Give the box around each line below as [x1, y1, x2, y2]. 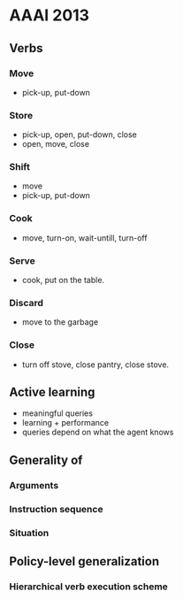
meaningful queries [21, 408, 93, 419]
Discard [9, 296, 44, 309]
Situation [9, 526, 50, 539]
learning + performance [21, 418, 109, 428]
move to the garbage [21, 317, 99, 327]
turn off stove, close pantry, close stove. [21, 359, 170, 370]
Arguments [9, 479, 59, 491]
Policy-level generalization [9, 554, 160, 569]
